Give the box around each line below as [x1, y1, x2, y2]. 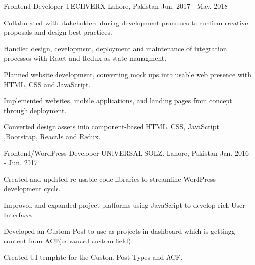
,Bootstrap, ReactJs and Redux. [4, 131, 101, 141]
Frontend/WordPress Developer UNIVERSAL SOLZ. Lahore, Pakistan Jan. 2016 [4, 147, 249, 158]
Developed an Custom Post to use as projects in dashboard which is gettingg [4, 226, 235, 236]
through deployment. [4, 105, 67, 115]
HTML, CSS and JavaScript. [4, 79, 91, 89]
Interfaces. [4, 209, 35, 219]
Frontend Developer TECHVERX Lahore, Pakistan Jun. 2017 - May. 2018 [4, 1, 228, 11]
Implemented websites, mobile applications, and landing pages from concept [4, 96, 232, 106]
